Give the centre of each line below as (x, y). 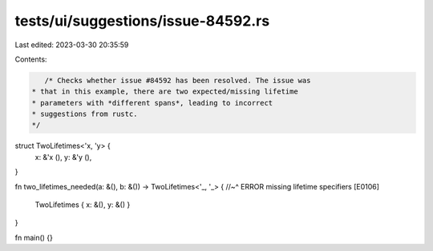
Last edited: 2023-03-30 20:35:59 (72, 45)
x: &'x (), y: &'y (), (63, 157)
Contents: (31, 59)
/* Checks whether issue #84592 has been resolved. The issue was (178, 80)
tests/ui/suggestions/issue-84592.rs (142, 21)
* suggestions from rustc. (85, 114)
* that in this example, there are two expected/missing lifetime (165, 92)
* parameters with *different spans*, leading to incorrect (152, 103)
